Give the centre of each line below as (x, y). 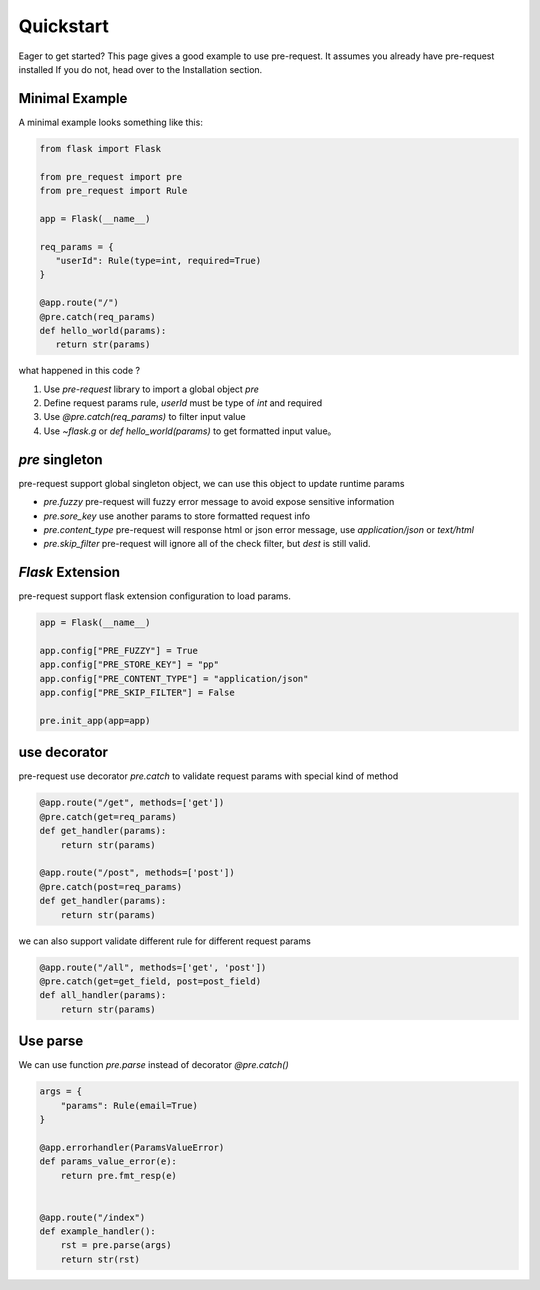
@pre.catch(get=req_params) (108, 816)
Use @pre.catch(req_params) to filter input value (144, 417)
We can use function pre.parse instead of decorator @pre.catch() (153, 1065)
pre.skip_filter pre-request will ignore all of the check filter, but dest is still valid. (207, 544)
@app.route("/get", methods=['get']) (132, 803)
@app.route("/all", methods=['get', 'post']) (153, 967)
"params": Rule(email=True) (129, 1105)
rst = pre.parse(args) (116, 1245)
